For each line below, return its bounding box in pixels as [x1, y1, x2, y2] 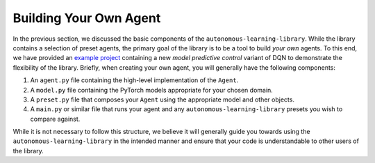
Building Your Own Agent [12, 10, 161, 26]
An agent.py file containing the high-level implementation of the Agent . [30, 76, 239, 84]
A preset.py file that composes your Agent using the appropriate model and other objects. [30, 95, 295, 104]
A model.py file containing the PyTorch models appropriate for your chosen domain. [30, 86, 274, 94]
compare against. [30, 115, 81, 123]
